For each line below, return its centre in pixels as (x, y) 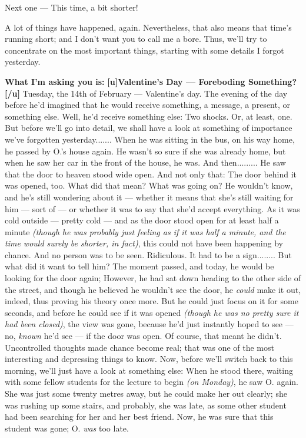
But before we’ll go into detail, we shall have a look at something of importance (149, 128)
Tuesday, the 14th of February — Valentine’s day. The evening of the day (155, 93)
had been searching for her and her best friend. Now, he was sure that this (139, 416)
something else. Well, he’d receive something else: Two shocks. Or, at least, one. (149, 116)
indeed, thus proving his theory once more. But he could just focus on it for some (152, 301)
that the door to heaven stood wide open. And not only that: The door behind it (151, 174)
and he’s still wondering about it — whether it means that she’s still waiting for (149, 197)
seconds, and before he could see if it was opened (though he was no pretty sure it (152, 312)
